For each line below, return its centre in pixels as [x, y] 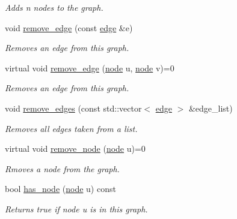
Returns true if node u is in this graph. [76, 208]
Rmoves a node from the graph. [62, 168]
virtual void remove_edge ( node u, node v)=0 [90, 67]
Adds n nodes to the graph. [54, 7]
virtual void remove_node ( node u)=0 [75, 148]
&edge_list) [211, 108]
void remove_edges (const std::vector [73, 108]
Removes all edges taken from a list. [71, 128]
